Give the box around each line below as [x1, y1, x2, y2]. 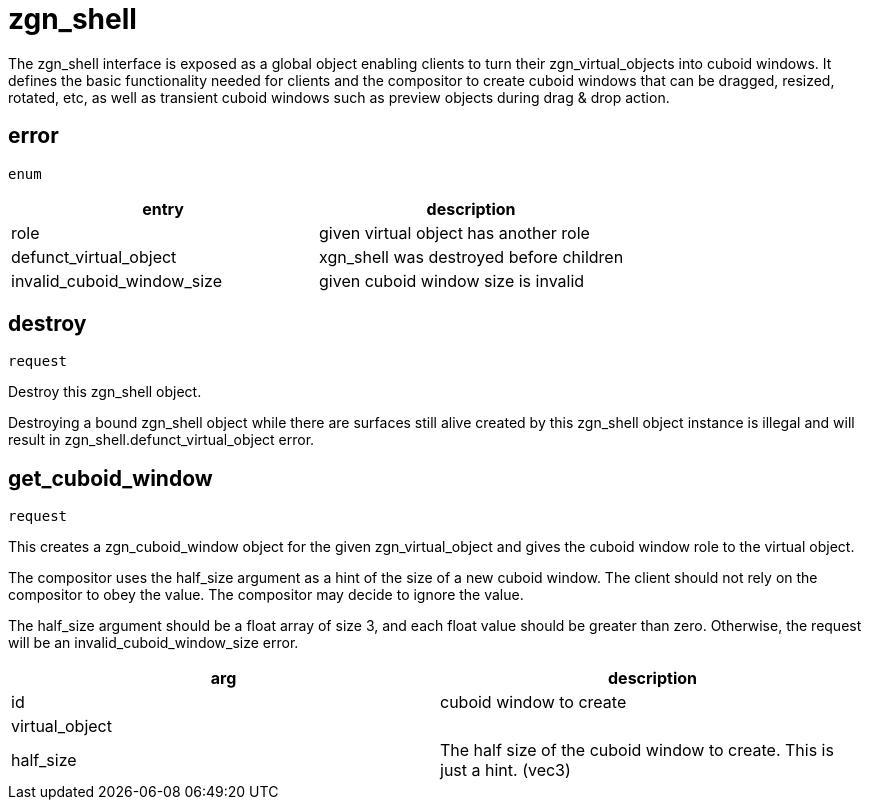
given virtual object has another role [319, 222, 590, 243]
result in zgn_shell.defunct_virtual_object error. [8, 431, 315, 449]
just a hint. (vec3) [440, 760, 571, 781]
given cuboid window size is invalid [319, 270, 585, 291]
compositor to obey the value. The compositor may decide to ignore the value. [8, 586, 524, 604]
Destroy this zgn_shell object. [8, 383, 202, 401]
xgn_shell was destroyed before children [319, 246, 624, 267]
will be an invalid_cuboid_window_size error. [8, 634, 299, 652]
